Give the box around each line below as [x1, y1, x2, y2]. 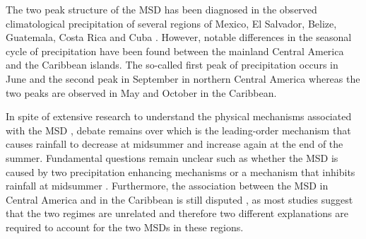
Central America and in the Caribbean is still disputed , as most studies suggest [6, 192, 353, 206]
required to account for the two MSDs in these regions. [6, 219, 244, 234]
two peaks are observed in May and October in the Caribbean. [6, 85, 277, 100]
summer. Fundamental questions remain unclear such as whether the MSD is [6, 150, 338, 165]
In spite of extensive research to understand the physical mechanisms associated [6, 109, 352, 124]
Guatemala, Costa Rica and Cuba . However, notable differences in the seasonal [6, 30, 352, 45]
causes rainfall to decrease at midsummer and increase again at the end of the [6, 136, 343, 151]
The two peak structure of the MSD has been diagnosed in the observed [6, 2, 317, 16]
